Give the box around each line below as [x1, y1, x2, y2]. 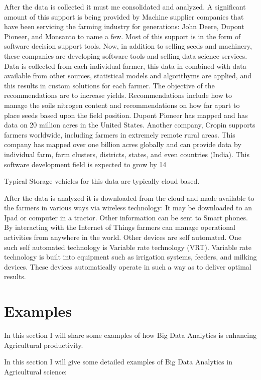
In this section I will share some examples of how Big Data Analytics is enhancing [4, 330, 256, 340]
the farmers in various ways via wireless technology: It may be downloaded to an [4, 202, 252, 213]
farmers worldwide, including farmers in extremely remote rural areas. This [4, 129, 235, 140]
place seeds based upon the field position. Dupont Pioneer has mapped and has [4, 109, 248, 120]
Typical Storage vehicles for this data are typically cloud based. [4, 176, 200, 186]
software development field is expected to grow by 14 [4, 159, 167, 169]
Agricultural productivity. [4, 339, 83, 350]
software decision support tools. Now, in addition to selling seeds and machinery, [4, 41, 252, 51]
